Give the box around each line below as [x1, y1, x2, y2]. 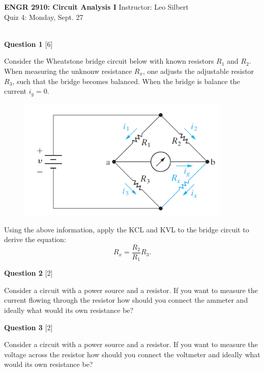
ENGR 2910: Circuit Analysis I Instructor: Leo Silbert [4, 2, 189, 12]
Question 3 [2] [4, 322, 53, 332]
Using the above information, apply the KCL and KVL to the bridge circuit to [4, 224, 249, 234]
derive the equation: [4, 234, 66, 245]
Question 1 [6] [4, 38, 53, 49]
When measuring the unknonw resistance [4, 65, 132, 76]
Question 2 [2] [4, 268, 53, 278]
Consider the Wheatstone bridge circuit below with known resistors [4, 56, 214, 66]
